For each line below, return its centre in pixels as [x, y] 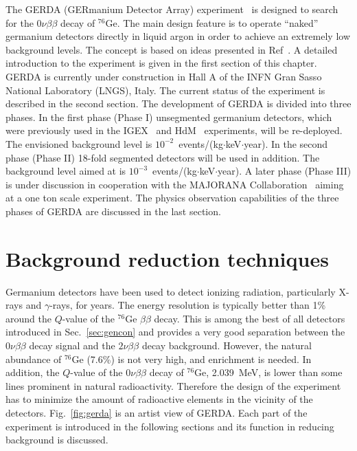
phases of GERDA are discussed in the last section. [113, 211]
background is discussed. [57, 440]
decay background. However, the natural [227, 345]
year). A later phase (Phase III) [285, 171]
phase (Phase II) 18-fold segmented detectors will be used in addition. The [163, 157]
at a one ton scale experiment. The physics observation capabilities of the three [172, 198]
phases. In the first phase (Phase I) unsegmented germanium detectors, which [169, 117]
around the [28, 318]
